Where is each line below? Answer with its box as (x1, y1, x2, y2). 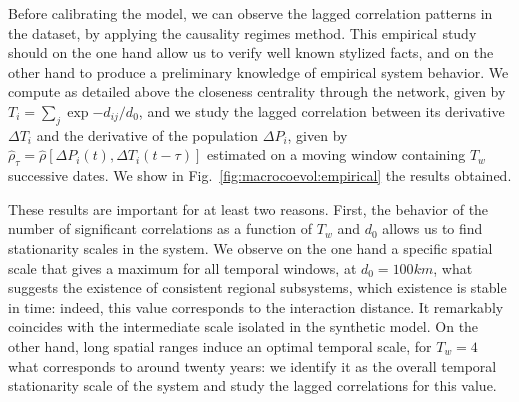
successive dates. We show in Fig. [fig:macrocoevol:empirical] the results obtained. (8, 165, 512, 186)
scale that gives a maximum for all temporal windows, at (8, 257, 357, 278)
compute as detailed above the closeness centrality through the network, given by (8, 81, 506, 102)
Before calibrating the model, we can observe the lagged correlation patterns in (8, 3, 493, 23)
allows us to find (382, 218, 483, 239)
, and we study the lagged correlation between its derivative (138, 100, 505, 121)
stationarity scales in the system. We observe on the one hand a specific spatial (8, 237, 493, 258)
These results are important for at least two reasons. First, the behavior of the (8, 198, 489, 219)
